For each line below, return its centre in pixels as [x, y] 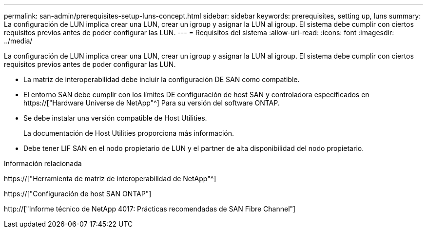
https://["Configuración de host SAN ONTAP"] [78, 194]
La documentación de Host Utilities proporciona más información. [129, 133]
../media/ [18, 41]
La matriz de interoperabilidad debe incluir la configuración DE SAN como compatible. [162, 79]
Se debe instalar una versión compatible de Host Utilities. [115, 118]
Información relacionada [43, 163]
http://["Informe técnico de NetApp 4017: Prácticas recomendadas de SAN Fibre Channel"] [150, 209]
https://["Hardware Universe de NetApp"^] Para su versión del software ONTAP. [152, 103]
